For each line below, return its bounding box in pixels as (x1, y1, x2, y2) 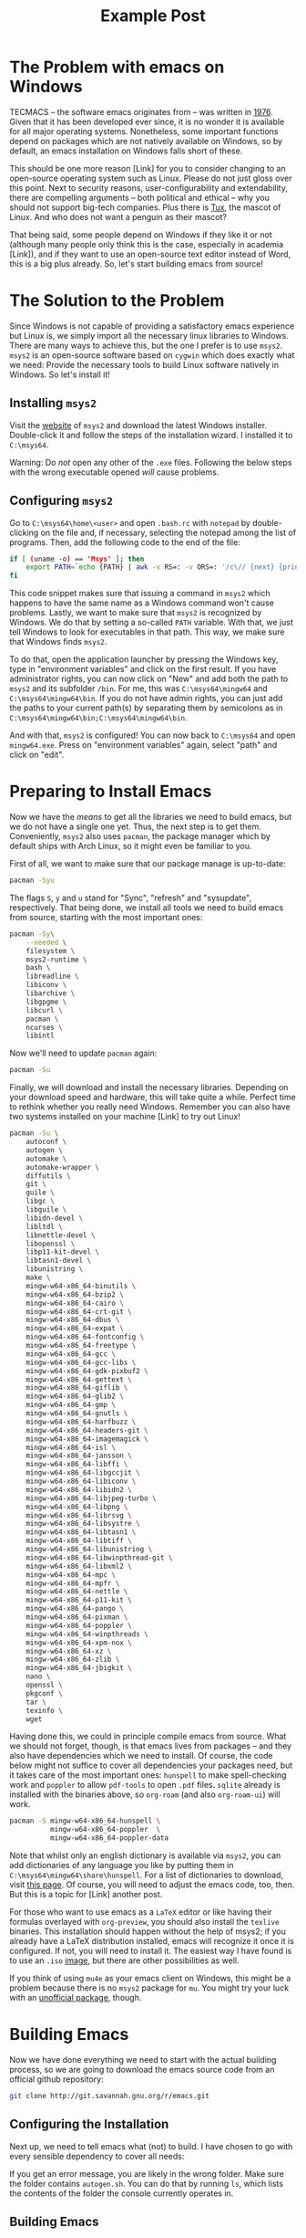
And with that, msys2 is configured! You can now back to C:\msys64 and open (9, 730, 296, 741)
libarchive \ (25, 989, 76, 998)
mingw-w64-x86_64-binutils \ (25, 1281, 137, 1290)
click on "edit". (9, 750, 65, 761)
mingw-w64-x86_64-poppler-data (49, 1833, 169, 1843)
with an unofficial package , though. (9, 1992, 142, 2003)
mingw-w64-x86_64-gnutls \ (25, 1409, 128, 1418)
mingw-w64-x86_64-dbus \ (25, 1316, 120, 1325)
